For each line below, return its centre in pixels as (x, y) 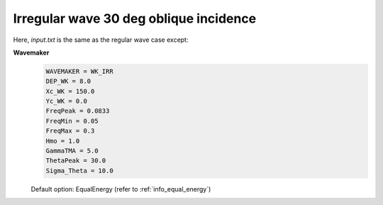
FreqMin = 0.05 (72, 121)
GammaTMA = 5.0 (72, 151)
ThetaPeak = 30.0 (76, 161)
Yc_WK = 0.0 (67, 101)
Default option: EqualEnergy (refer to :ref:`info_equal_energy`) (121, 189)
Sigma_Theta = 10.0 (79, 171)
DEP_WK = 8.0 (68, 81)
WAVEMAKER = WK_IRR (79, 71)
